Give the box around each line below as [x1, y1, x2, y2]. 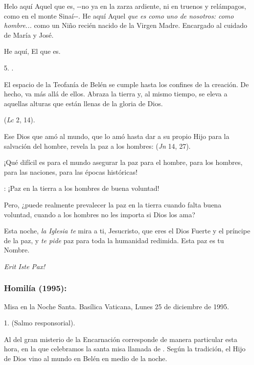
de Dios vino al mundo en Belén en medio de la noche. [4, 353, 167, 364]
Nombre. [4, 245, 30, 255]
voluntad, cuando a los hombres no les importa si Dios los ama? [4, 209, 195, 219]
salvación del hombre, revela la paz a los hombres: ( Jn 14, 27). [4, 140, 191, 151]
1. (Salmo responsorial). [4, 318, 75, 328]
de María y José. [4, 29, 54, 40]
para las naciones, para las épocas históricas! [4, 166, 138, 177]
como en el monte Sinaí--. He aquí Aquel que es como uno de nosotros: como [4, 10, 234, 21]
